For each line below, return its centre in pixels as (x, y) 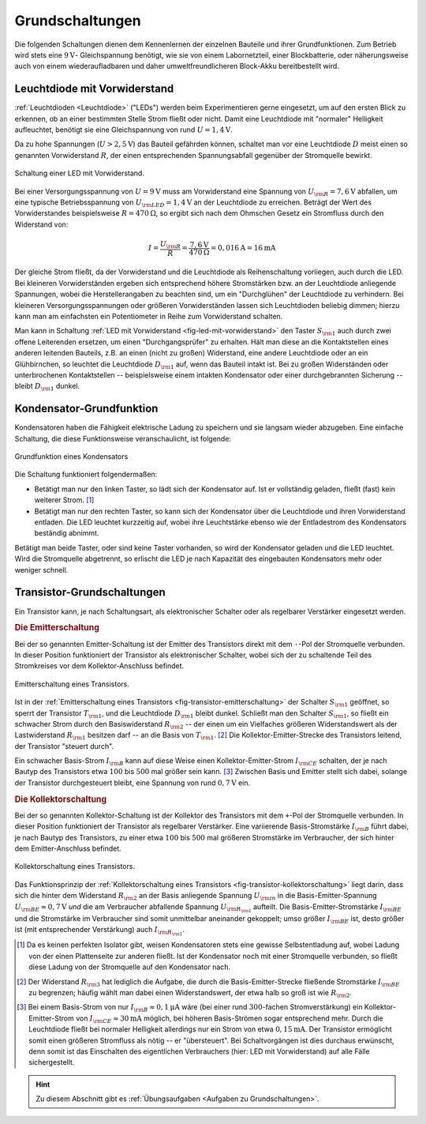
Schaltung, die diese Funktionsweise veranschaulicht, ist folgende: (123, 438)
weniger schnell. (41, 570)
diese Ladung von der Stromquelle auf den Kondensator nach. (130, 967)
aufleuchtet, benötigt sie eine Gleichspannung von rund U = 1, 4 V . (123, 130)
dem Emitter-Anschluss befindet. (68, 848)
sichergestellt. (52, 1062)
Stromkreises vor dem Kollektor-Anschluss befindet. (99, 666)
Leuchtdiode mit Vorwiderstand (94, 89)
